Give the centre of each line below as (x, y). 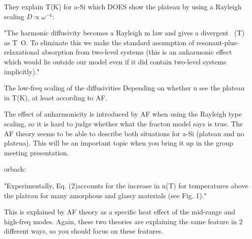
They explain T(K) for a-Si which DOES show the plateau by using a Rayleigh (123, 6)
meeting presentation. (36, 152)
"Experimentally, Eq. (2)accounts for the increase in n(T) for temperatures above (126, 185)
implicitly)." (22, 71)
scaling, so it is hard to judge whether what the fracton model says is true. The (124, 123)
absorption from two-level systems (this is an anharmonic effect (137, 52)
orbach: (15, 169)
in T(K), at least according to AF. (56, 97)
